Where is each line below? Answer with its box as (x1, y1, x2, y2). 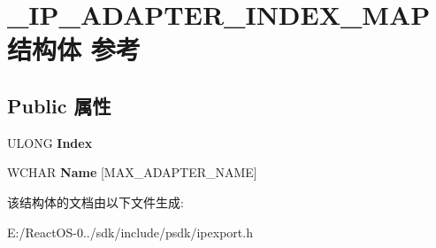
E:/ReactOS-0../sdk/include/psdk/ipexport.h (7, 222, 253, 241)
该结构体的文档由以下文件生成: (7, 192, 184, 211)
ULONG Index (7, 133, 93, 151)
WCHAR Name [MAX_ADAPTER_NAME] (7, 163, 257, 182)
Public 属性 (7, 91, 111, 119)
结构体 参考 (7, 31, 141, 67)
